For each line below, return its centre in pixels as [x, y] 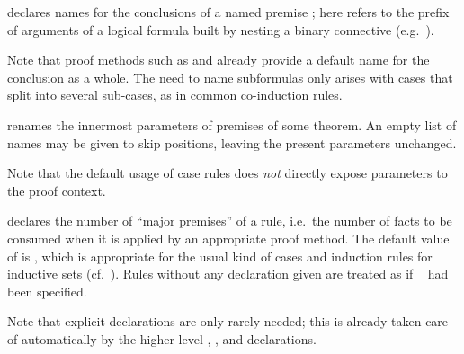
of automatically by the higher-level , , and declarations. [162, 338]
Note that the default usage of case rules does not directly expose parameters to [228, 173]
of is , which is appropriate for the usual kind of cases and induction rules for [220, 256]
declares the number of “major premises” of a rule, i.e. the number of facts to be [230, 221]
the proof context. [57, 190]
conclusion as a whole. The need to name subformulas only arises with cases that [230, 77]
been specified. [47, 291]
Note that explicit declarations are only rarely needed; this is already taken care [228, 321]
